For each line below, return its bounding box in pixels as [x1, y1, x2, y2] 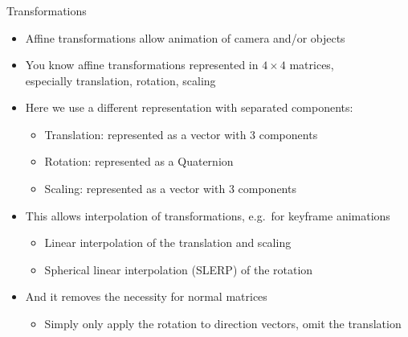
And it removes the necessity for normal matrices [25, 288, 267, 305]
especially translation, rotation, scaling [25, 72, 216, 88]
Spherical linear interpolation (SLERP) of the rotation [44, 261, 313, 277]
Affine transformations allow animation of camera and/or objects [25, 29, 345, 46]
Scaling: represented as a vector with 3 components [44, 180, 296, 197]
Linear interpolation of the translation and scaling [44, 234, 292, 251]
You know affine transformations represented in [25, 56, 259, 73]
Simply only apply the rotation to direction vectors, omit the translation [44, 315, 402, 332]
